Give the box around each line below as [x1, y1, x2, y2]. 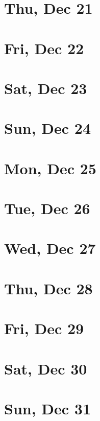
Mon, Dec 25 [4, 157, 96, 178]
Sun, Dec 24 [4, 118, 91, 138]
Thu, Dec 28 [4, 277, 93, 298]
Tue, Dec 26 [4, 198, 90, 219]
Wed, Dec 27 [4, 238, 96, 259]
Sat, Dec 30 [4, 358, 87, 379]
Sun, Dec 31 [4, 397, 91, 418]
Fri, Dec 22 [4, 37, 84, 58]
